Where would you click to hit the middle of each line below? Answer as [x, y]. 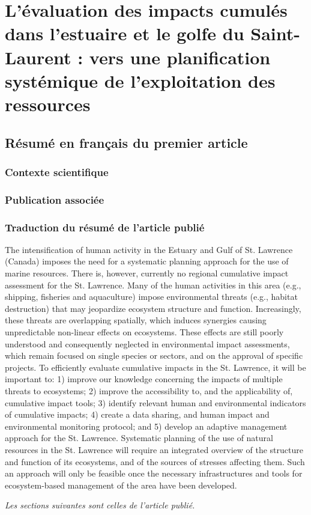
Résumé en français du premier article [126, 142]
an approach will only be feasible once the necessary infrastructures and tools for [154, 473]
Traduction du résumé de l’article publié [105, 227]
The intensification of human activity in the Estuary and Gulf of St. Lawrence [149, 249]
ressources [48, 104]
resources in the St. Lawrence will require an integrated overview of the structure [154, 449]
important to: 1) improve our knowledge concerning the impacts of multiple [144, 379]
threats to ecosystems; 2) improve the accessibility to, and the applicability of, [149, 390]
